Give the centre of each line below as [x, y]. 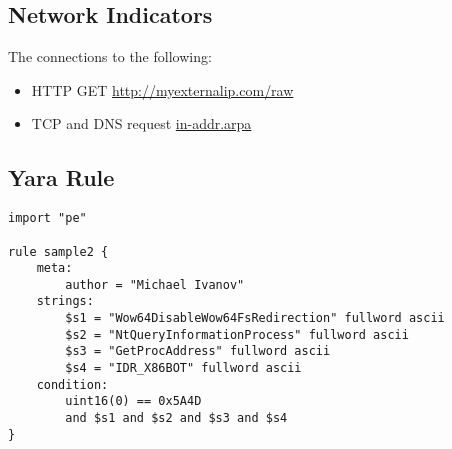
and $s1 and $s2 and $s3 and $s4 [176, 418]
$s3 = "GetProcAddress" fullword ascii [198, 351]
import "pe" [47, 218]
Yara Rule [61, 177]
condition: [72, 384]
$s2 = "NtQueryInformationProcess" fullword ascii [237, 334]
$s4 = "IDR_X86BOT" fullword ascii [183, 368]
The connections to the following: [110, 56]
